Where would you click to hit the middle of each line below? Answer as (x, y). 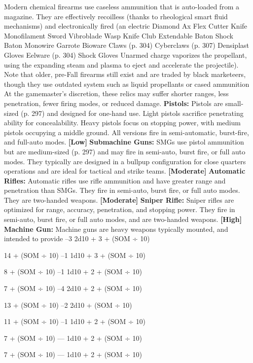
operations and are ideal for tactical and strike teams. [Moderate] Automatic (125, 171)
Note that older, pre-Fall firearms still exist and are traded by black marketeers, (125, 74)
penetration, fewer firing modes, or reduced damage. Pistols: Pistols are (114, 103)
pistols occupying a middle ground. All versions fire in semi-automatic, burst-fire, (126, 132)
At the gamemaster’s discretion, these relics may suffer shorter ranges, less (116, 93)
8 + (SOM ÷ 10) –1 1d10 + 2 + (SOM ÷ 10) (73, 272)
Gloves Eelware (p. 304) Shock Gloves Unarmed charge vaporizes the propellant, (126, 54)
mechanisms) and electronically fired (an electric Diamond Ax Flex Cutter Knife (126, 26)
